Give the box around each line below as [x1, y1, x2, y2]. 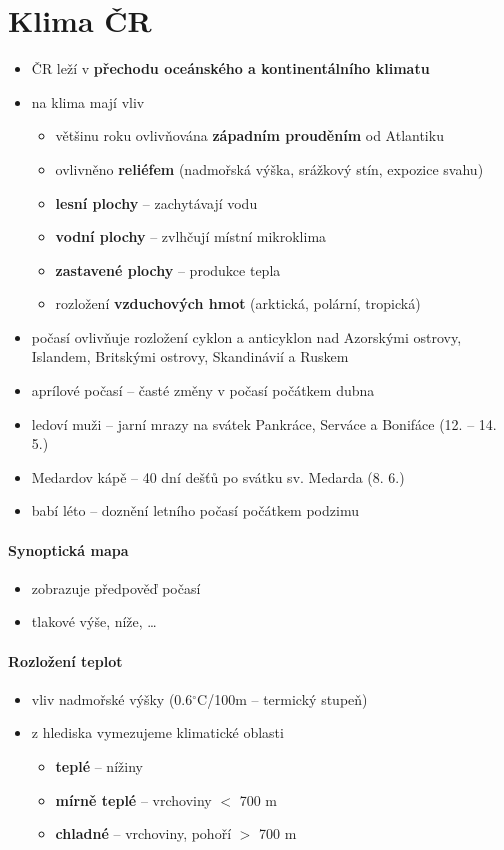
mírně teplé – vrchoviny [55, 789, 212, 810]
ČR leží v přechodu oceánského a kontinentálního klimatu [31, 58, 430, 79]
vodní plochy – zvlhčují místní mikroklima [55, 226, 327, 247]
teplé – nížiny [55, 756, 143, 776]
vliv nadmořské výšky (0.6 [31, 688, 193, 709]
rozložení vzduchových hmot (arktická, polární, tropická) [55, 293, 421, 314]
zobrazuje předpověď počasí [31, 577, 201, 598]
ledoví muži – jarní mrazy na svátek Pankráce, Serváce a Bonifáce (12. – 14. [31, 413, 497, 434]
